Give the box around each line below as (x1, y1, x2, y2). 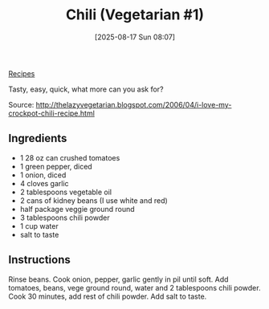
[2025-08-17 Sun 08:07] (95, 32, 175, 42)
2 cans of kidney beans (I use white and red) (19, 195, 169, 205)
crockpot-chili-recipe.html (8, 108, 95, 118)
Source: (8, 100, 35, 109)
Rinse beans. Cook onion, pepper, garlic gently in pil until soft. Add (8, 274, 229, 284)
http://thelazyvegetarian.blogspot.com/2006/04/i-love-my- (35, 100, 232, 109)
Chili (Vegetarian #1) (65, 6, 205, 24)
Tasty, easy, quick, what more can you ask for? (8, 84, 164, 94)
